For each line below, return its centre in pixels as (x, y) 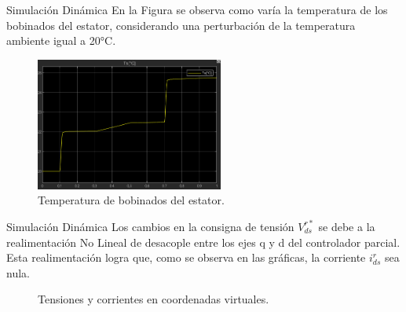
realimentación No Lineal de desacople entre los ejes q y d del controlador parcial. (203, 242)
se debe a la (347, 226)
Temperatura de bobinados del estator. (131, 200)
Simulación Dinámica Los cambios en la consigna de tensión (150, 226)
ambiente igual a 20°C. (61, 40)
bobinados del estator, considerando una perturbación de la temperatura (181, 25)
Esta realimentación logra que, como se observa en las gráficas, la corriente (186, 257)
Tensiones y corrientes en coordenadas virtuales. (154, 299)
